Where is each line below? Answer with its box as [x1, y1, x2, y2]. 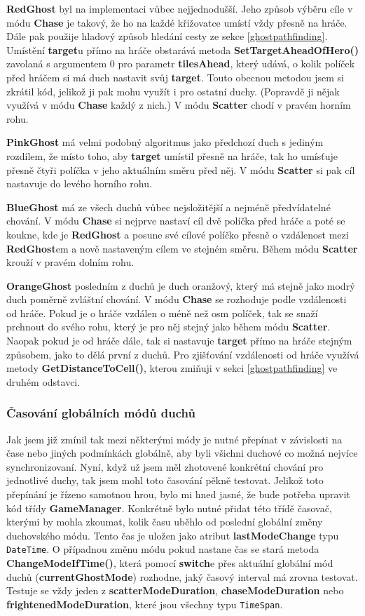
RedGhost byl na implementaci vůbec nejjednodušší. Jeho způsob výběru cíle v [6, 1, 353, 15]
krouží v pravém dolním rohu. [6, 255, 135, 269]
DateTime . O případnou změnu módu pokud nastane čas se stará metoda [6, 542, 319, 556]
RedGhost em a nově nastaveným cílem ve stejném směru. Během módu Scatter [6, 241, 358, 255]
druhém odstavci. [6, 374, 81, 389]
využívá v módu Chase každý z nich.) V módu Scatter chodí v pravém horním [6, 98, 351, 112]
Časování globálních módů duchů [6, 404, 195, 422]
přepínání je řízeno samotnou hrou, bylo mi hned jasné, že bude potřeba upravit [6, 487, 350, 502]
